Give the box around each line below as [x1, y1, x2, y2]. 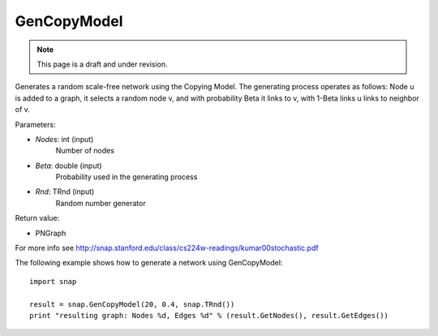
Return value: [15, 213, 60, 223]
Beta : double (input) [35, 161, 102, 170]
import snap [29, 277, 77, 286]
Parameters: [15, 119, 56, 129]
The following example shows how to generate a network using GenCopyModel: [15, 258, 283, 268]
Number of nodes [55, 146, 115, 156]
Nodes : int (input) [35, 134, 94, 144]
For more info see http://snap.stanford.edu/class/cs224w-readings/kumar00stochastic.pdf [15, 243, 320, 253]
